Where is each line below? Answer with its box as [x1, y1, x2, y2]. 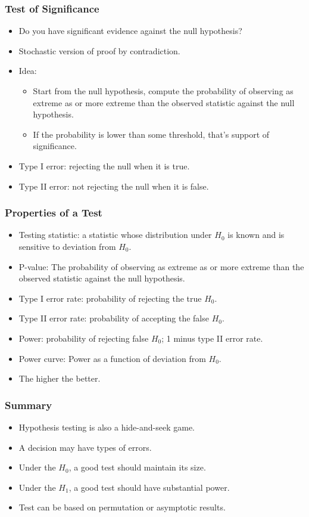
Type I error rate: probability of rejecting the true [18, 292, 202, 304]
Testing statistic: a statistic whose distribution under [18, 228, 212, 241]
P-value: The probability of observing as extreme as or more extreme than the [18, 260, 304, 273]
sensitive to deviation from [18, 240, 116, 252]
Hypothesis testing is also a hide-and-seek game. [18, 420, 195, 433]
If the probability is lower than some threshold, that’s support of [33, 128, 270, 140]
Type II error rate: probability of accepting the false [18, 312, 209, 324]
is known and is [227, 228, 285, 241]
